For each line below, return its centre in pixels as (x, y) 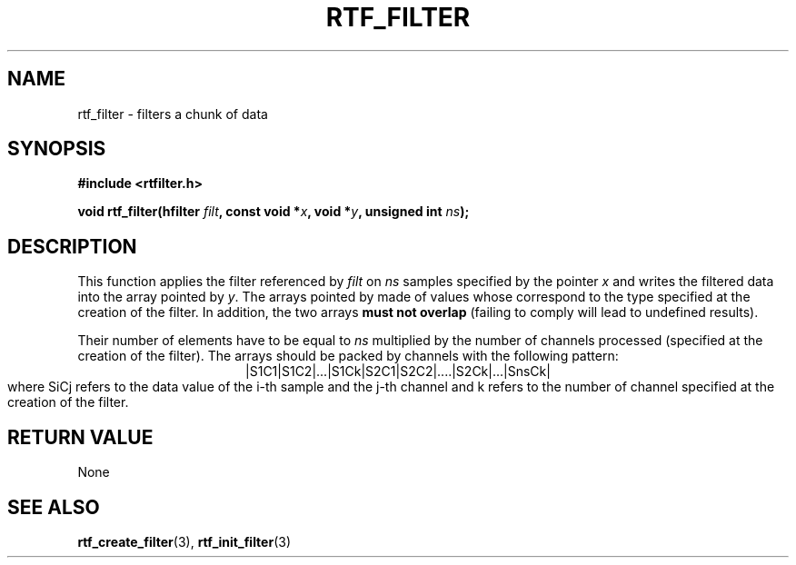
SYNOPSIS (57, 149)
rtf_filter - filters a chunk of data (173, 114)
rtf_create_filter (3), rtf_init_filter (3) (184, 541)
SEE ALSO (54, 507)
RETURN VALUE (80, 437)
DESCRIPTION (72, 246)
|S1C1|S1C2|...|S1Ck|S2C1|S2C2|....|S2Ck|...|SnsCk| (398, 372)
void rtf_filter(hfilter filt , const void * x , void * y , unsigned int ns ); (274, 212)
